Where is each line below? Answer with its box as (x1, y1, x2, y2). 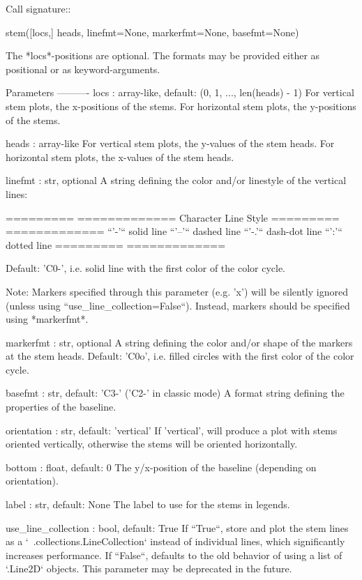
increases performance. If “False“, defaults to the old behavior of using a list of (6, 547, 342, 562)
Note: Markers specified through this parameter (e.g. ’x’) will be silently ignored (6, 284, 348, 298)
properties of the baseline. (6, 399, 116, 414)
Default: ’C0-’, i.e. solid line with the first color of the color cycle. (6, 261, 286, 275)
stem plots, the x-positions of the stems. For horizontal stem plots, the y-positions (6, 98, 356, 113)
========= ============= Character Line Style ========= (6, 210, 340, 224)
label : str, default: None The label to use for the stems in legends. (6, 497, 290, 512)
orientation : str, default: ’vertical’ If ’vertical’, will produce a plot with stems (6, 422, 338, 437)
